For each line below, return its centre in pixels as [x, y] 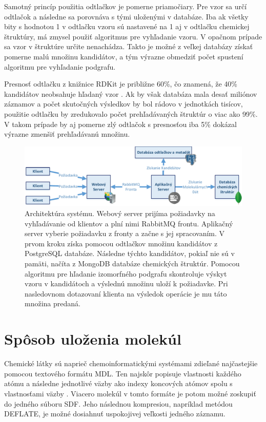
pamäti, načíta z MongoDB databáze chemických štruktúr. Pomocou [132, 263]
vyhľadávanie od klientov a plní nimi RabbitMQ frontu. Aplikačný [129, 223]
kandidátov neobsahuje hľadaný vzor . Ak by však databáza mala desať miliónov [131, 93]
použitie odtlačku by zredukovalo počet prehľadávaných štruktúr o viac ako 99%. [131, 113]
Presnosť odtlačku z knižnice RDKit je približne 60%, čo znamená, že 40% [121, 84]
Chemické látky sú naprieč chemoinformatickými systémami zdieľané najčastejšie [131, 363]
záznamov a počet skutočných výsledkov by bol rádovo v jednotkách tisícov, [124, 104]
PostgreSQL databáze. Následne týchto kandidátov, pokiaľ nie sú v [130, 253]
